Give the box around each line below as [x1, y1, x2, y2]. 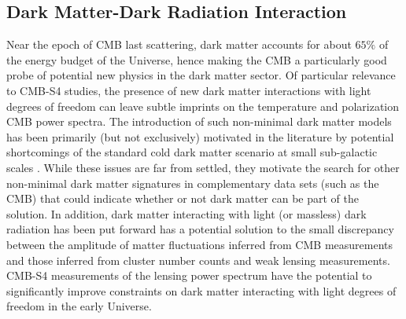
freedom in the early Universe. [6, 298, 152, 314]
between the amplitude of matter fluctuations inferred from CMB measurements [6, 236, 393, 252]
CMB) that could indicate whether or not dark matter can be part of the [6, 190, 360, 207]
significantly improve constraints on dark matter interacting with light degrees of [6, 282, 397, 299]
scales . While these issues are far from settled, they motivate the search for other [6, 159, 400, 175]
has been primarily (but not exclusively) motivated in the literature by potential [6, 128, 394, 145]
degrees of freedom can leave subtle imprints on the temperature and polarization [6, 97, 400, 114]
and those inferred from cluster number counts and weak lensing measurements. [6, 251, 390, 268]
